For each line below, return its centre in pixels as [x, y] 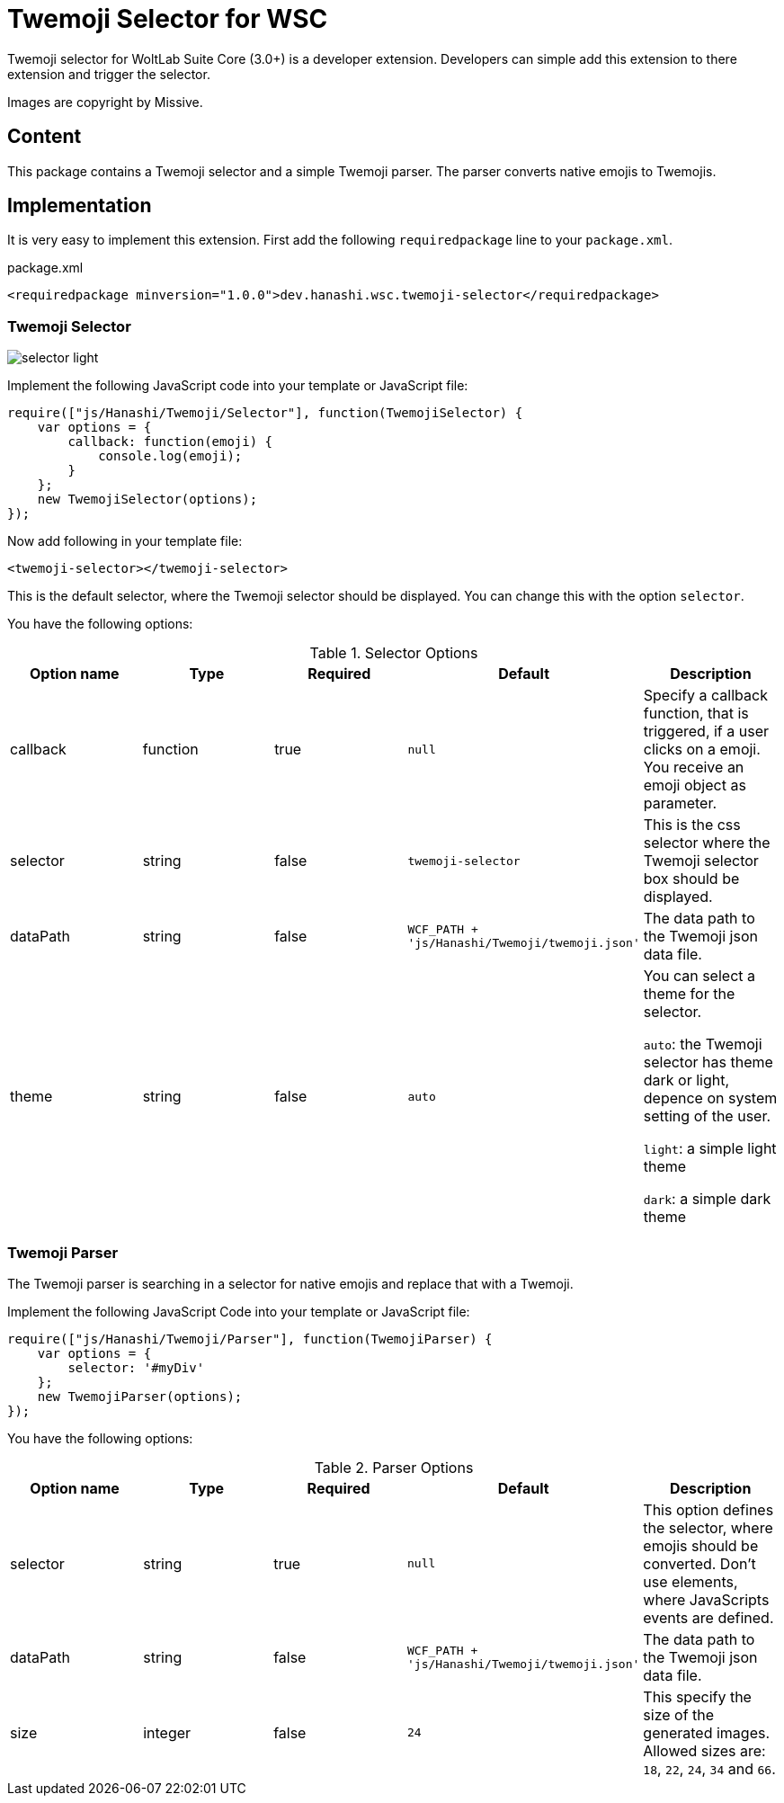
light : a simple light [710, 1149]
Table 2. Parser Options [394, 1467]
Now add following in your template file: [125, 541]
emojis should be [701, 1545]
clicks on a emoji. [702, 750]
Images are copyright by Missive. [105, 102]
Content [45, 137]
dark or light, [686, 1080]
